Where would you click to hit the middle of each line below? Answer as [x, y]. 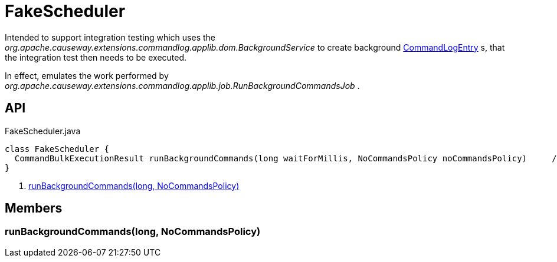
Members [34, 208]
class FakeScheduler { [57, 149]
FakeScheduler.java [43, 131]
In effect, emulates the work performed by [87, 75]
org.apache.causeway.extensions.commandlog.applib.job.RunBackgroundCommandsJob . [182, 85]
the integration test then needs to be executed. [96, 57]
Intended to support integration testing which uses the [110, 37]
